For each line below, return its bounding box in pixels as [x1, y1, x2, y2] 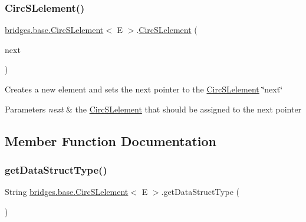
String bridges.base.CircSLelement [5, 185, 129, 198]
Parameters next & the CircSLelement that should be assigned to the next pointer [5, 102, 302, 115]
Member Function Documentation [5, 131, 217, 150]
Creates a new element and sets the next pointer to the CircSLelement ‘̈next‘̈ [5, 83, 283, 95]
